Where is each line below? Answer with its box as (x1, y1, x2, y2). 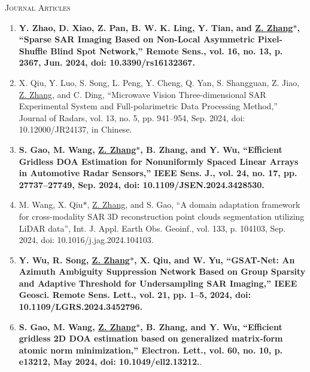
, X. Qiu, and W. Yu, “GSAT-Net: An (133, 253, 295, 266)
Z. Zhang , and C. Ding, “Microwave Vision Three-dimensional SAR (19, 88, 266, 100)
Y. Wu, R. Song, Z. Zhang (19, 253, 130, 266)
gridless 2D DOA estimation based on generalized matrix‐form (19, 332, 283, 345)
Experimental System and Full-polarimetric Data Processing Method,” (19, 100, 278, 112)
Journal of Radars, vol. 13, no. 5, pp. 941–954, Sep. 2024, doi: (19, 111, 245, 124)
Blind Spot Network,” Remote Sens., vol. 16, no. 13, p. (50, 44, 283, 57)
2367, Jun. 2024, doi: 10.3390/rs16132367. (19, 56, 195, 69)
